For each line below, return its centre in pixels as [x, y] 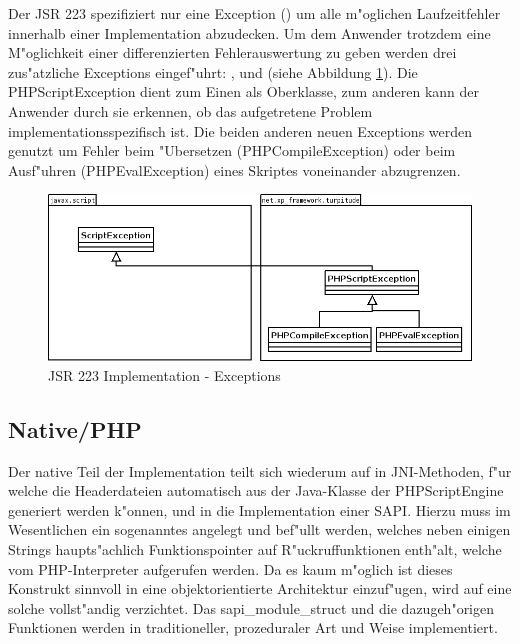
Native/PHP [75, 428]
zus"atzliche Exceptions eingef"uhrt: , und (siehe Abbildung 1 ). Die [213, 71]
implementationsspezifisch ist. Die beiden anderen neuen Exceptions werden [240, 130]
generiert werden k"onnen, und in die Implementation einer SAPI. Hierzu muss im [259, 509]
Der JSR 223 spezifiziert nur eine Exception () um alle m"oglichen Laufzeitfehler [254, 13]
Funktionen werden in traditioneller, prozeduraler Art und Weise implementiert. [253, 627]
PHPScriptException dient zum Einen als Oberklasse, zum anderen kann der [243, 91]
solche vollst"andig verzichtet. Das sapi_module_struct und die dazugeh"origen [251, 607]
